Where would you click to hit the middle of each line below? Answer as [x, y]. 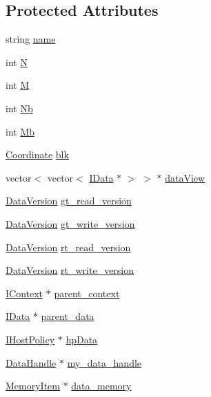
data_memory [101, 386]
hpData [82, 339]
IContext [24, 293]
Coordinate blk [37, 154]
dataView [185, 177]
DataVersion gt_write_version [70, 223]
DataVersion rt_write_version [70, 270]
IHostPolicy [30, 339]
